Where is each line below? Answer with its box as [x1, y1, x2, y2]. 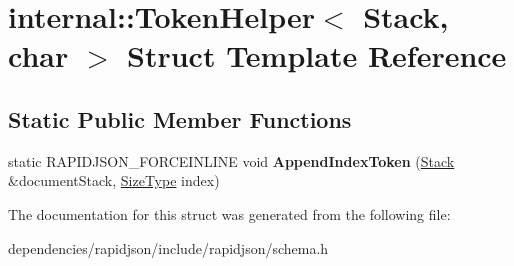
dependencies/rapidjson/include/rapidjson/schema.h [8, 237, 329, 258]
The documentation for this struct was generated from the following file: [8, 203, 451, 224]
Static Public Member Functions [8, 103, 352, 134]
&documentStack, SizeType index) [8, 170, 220, 191]
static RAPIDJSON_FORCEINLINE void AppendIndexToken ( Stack [8, 150, 455, 171]
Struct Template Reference [127, 35, 507, 76]
